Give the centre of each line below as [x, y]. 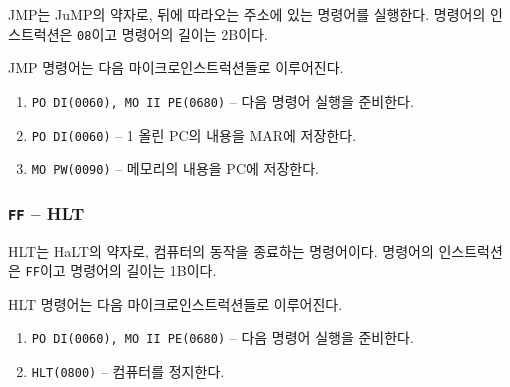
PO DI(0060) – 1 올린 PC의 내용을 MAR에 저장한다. [194, 134]
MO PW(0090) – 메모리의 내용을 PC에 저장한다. [175, 168]
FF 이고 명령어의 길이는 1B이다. [121, 270]
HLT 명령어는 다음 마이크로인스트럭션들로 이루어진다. [175, 303]
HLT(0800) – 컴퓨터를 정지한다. [128, 371]
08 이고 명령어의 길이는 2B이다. [172, 33]
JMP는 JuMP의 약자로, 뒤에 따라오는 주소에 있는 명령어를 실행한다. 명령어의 [247, 14]
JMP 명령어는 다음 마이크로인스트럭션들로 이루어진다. [176, 67]
